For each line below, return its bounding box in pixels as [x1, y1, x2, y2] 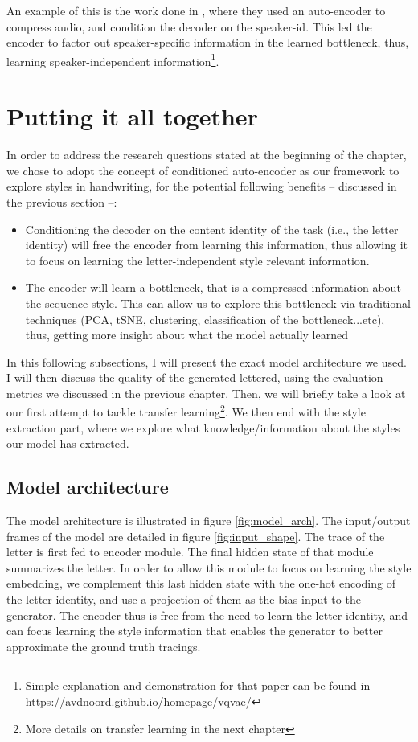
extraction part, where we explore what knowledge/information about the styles [6, 419, 400, 436]
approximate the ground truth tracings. [6, 637, 201, 654]
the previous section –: [6, 193, 117, 210]
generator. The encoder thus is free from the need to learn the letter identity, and [6, 606, 408, 623]
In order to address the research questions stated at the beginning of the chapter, [6, 146, 407, 163]
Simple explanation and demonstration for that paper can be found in [25, 677, 371, 694]
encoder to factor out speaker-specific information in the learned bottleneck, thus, [6, 34, 409, 51]
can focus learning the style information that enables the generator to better [6, 622, 383, 639]
